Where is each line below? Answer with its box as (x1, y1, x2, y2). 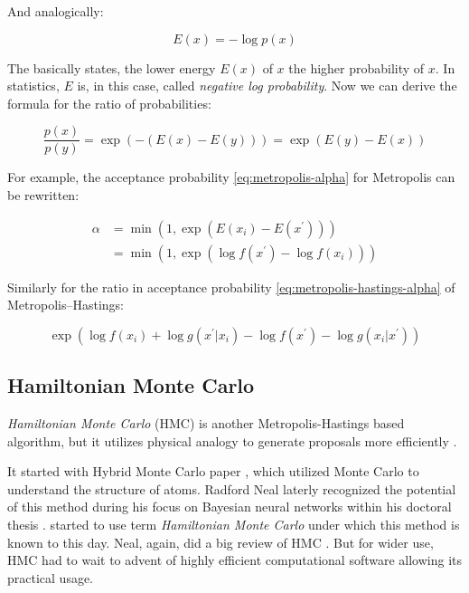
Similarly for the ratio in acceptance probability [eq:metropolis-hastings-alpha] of (7, 277, 455, 296)
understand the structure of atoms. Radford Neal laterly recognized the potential (7, 479, 456, 498)
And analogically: (7, 2, 104, 20)
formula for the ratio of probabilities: (7, 93, 211, 112)
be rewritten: (7, 186, 80, 205)
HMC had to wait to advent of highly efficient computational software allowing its (7, 550, 463, 569)
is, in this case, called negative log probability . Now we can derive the (77, 76, 457, 95)
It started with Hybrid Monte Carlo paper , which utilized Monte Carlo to (7, 462, 419, 481)
